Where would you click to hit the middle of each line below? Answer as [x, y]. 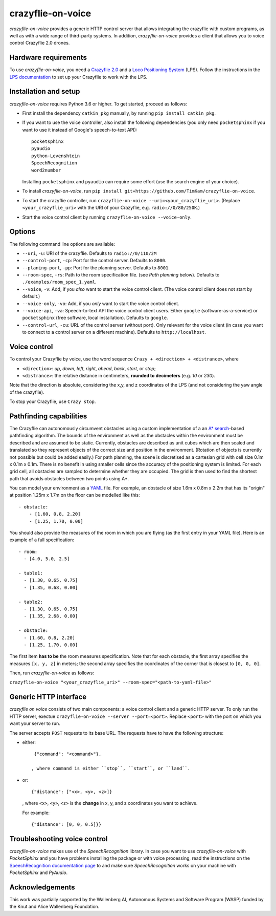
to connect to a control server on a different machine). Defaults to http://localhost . [114, 332]
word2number [46, 170]
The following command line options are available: [62, 244]
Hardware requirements [48, 58]
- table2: [31, 602]
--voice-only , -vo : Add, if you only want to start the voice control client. [101, 303]
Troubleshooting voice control [59, 839]
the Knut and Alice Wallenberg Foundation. [54, 907]
